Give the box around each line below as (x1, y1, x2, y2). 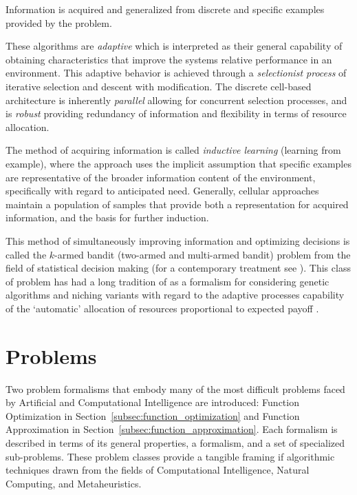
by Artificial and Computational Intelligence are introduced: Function (6, 395, 299, 410)
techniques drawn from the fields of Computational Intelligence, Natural (6, 463, 310, 477)
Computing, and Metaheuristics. (6, 476, 142, 490)
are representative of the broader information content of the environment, (6, 170, 316, 184)
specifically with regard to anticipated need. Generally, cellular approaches (6, 183, 319, 198)
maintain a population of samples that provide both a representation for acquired (6, 196, 349, 211)
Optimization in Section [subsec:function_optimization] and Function (6, 408, 300, 423)
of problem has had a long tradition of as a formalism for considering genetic (6, 274, 329, 288)
